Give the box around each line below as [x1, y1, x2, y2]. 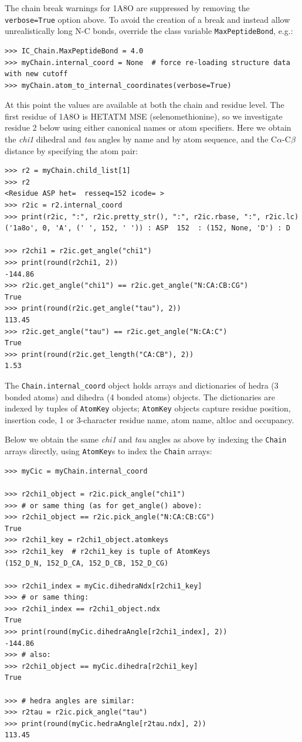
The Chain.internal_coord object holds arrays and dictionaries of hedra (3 [5, 379, 279, 391]
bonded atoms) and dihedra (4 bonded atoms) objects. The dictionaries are [5, 390, 275, 403]
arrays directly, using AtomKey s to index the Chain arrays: [5, 445, 212, 457]
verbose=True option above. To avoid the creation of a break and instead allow [5, 13, 290, 25]
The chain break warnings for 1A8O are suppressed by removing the [5, 2, 250, 13]
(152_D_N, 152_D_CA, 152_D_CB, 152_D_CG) [5, 559, 169, 567]
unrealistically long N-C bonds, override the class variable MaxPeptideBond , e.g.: [5, 25, 293, 37]
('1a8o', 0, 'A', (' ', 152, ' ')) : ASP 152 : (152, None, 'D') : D [5, 224, 290, 233]
